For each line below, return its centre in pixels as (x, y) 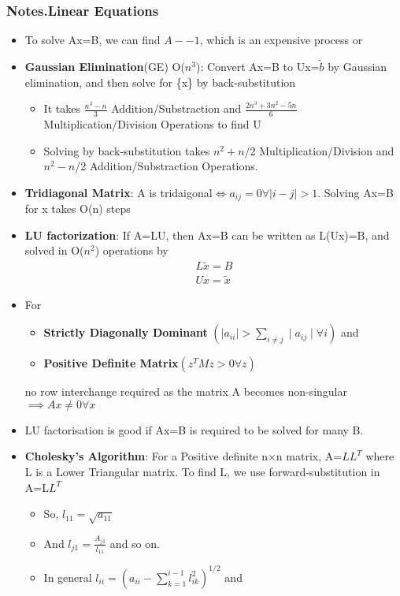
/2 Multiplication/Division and (319, 150)
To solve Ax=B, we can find (93, 40)
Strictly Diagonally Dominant (126, 332)
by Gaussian (357, 67)
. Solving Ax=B (356, 192)
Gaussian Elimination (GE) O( (105, 67)
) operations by (131, 250)
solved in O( (54, 250)
